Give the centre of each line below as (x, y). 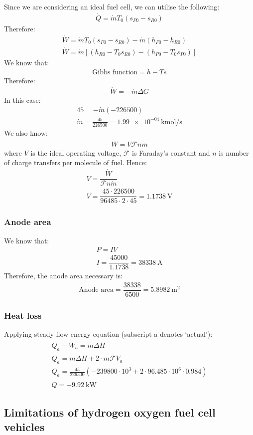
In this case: (22, 100)
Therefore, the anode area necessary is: (63, 276)
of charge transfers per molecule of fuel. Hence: (75, 162)
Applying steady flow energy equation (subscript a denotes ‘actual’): (108, 334)
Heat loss (23, 315)
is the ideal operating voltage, (76, 152)
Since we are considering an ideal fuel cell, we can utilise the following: (112, 6)
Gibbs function (115, 72)
